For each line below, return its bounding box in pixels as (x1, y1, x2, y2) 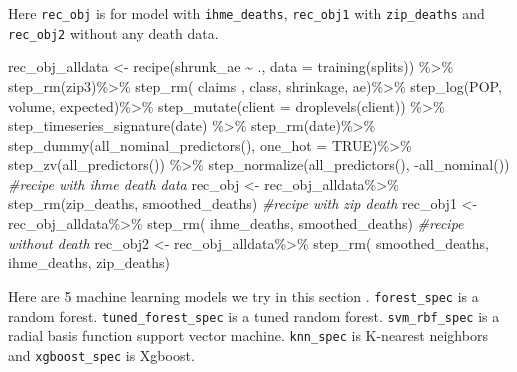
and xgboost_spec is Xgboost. (8, 344, 195, 365)
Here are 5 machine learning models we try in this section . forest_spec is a (8, 285, 479, 306)
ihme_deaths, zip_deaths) (8, 252, 170, 273)
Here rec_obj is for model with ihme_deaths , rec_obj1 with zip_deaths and (8, 3, 485, 23)
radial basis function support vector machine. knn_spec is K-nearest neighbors (8, 325, 488, 346)
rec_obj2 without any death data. (8, 22, 219, 43)
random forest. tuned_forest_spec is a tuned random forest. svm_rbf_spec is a (8, 305, 500, 326)
